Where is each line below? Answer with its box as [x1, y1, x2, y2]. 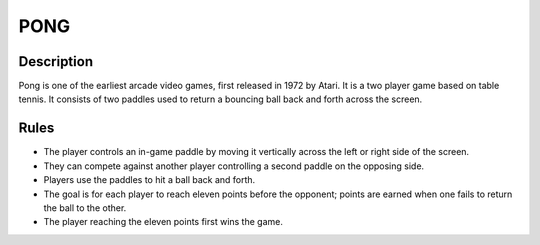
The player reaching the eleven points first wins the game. [43, 216, 284, 228]
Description [18, 53, 94, 70]
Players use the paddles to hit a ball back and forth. [43, 174, 256, 186]
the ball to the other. [43, 201, 127, 214]
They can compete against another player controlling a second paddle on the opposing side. [43, 160, 425, 172]
